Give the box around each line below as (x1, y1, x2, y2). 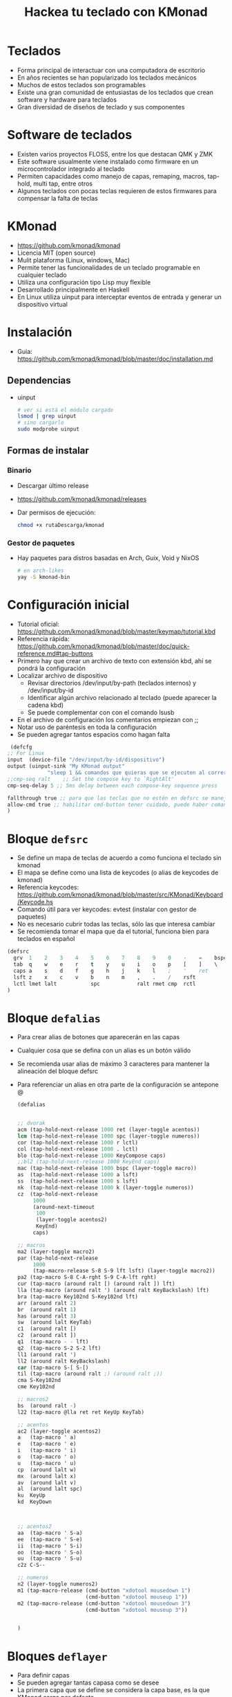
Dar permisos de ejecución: (17, 508, 96, 517)
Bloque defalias (7, 1010, 101, 1025)
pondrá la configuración (17, 664, 86, 672)
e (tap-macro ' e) (17, 1441, 77, 1448)
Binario (7, 465, 32, 475)
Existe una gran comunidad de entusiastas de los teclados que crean (17, 88, 214, 96)
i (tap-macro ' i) (17, 1447, 77, 1454)
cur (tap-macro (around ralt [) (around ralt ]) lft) (17, 1280, 175, 1288)
